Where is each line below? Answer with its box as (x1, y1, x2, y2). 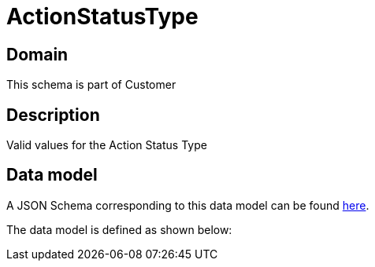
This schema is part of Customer (6, 78, 176, 92)
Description (6, 104, 100, 125)
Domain (6, 44, 69, 64)
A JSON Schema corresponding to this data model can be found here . (6, 198, 369, 212)
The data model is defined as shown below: (6, 222, 232, 236)
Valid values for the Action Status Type (6, 138, 207, 152)
